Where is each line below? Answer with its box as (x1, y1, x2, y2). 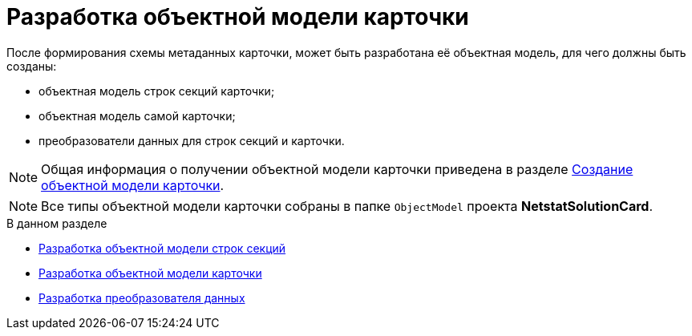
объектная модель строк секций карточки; (38, 83, 275, 98)
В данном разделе (6, 216, 107, 230)
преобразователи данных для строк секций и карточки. (38, 133, 345, 148)
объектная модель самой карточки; (38, 108, 236, 123)
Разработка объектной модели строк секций (38, 241, 286, 255)
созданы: (6, 59, 57, 73)
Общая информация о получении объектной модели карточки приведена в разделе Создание (41, 160, 633, 177)
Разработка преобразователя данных (38, 290, 245, 305)
